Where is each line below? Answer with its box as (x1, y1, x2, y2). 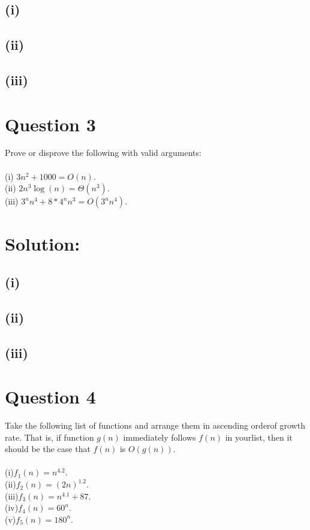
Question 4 (5, 384, 96, 409)
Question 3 (5, 112, 96, 136)
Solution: (5, 231, 80, 256)
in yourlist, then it (225, 430, 293, 443)
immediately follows (123, 430, 196, 443)
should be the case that (5, 442, 91, 455)
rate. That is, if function (5, 430, 94, 443)
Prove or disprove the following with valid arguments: (5, 146, 201, 159)
